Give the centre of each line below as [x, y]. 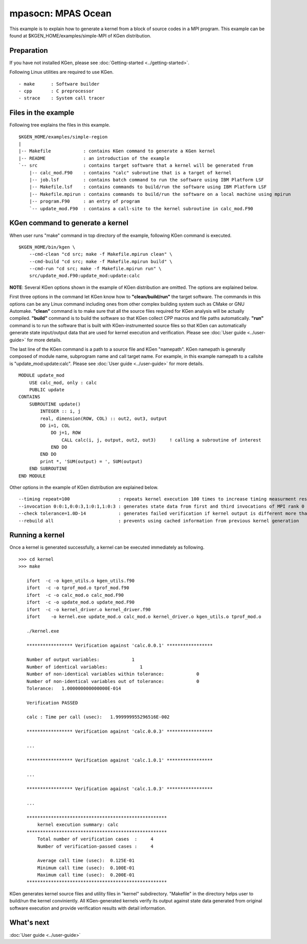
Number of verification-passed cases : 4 [95, 846]
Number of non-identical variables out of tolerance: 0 [113, 681]
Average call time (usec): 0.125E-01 [86, 861]
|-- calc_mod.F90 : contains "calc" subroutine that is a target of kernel [130, 173]
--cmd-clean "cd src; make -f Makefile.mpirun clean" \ [101, 254]
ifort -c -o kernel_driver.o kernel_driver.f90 [89, 609]
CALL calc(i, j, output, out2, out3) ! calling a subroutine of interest [161, 440]
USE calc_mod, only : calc [63, 383]
